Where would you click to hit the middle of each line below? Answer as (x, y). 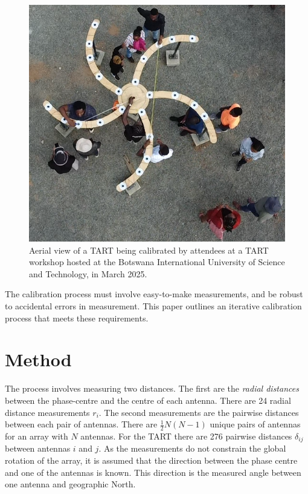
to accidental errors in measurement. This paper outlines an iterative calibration (153, 306)
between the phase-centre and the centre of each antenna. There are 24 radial (148, 400)
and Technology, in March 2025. (88, 273)
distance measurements (47, 412)
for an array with (37, 436)
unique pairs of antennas (255, 424)
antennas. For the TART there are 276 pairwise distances (186, 436)
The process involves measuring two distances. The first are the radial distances (152, 388)
